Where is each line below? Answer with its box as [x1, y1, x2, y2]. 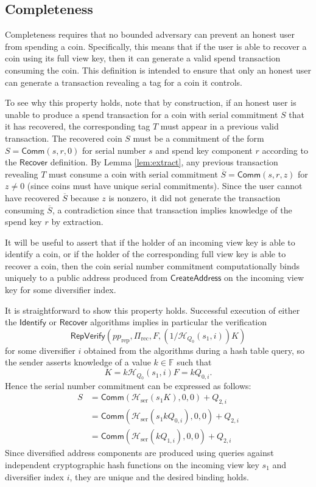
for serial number [82, 143, 146, 156]
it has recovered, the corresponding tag [5, 120, 150, 133]
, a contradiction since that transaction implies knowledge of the [52, 203, 292, 216]
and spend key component [155, 143, 253, 156]
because [70, 191, 99, 204]
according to [262, 143, 308, 156]
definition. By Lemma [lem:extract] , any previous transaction [50, 156, 278, 168]
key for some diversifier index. [5, 283, 116, 296]
